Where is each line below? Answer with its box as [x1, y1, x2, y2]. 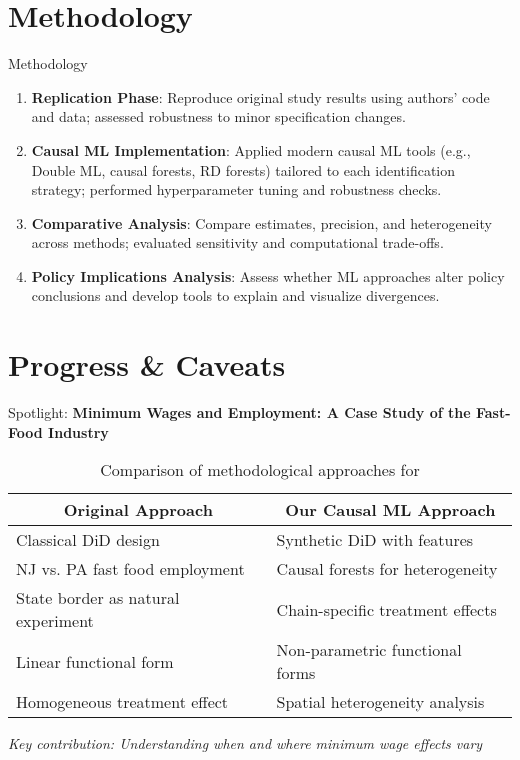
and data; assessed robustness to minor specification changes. [31, 106, 406, 127]
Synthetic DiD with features [276, 528, 474, 552]
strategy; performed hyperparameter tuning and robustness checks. [31, 179, 442, 200]
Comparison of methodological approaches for [100, 458, 420, 482]
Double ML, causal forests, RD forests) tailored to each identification [31, 159, 456, 180]
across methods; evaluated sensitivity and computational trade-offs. [31, 232, 444, 253]
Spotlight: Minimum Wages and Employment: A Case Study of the [8, 402, 471, 423]
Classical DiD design [16, 528, 160, 552]
